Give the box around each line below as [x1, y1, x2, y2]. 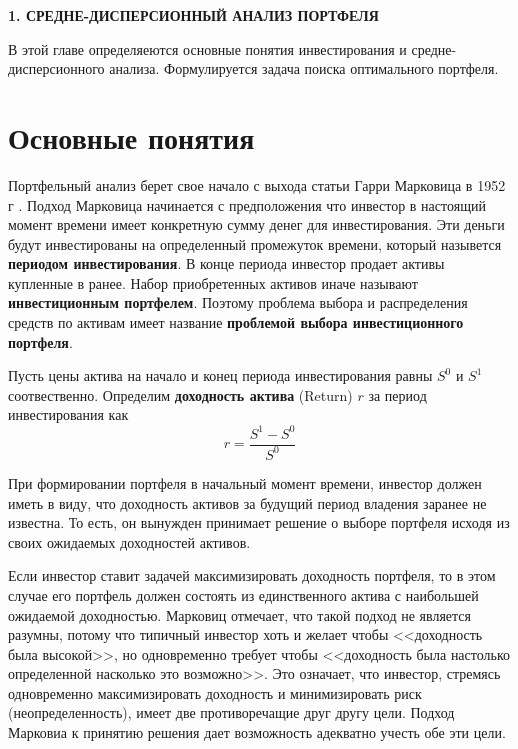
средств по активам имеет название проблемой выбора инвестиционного [8, 312, 464, 333]
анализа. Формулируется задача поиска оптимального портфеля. [109, 58, 499, 79]
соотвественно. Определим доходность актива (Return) [8, 384, 353, 405]
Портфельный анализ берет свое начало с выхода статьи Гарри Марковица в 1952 [8, 174, 506, 195]
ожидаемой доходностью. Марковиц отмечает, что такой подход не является [8, 604, 471, 625]
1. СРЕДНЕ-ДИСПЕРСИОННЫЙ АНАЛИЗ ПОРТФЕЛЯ [8, 5, 379, 25]
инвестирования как [8, 404, 129, 425]
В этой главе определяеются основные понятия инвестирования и [8, 38, 407, 59]
